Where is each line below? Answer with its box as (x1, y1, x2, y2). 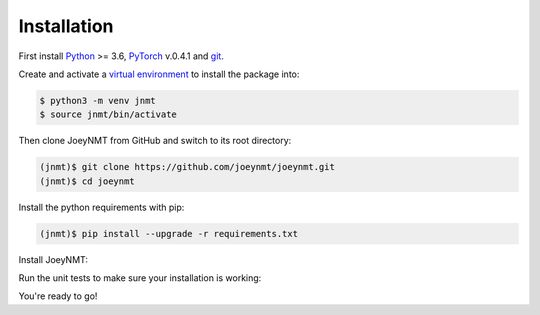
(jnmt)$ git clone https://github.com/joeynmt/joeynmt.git (39, 161, 335, 173)
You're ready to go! (18, 290, 98, 302)
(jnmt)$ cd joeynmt (39, 175, 135, 187)
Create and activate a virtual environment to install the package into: (18, 68, 300, 80)
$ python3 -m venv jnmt (39, 95, 157, 106)
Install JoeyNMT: (18, 253, 89, 265)
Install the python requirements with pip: (18, 201, 185, 213)
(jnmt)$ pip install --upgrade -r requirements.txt (39, 228, 299, 239)
